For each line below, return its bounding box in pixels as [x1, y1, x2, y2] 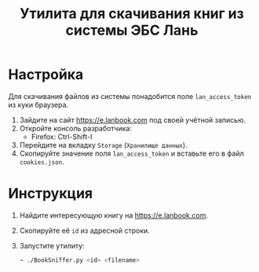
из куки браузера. [8, 100, 69, 109]
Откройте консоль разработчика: [19, 123, 132, 133]
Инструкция [8, 185, 93, 203]
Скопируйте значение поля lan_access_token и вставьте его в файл [19, 149, 245, 158]
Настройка [8, 66, 84, 83]
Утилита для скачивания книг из [19, 5, 245, 23]
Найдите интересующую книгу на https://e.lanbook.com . [19, 210, 209, 220]
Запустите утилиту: [19, 241, 85, 250]
